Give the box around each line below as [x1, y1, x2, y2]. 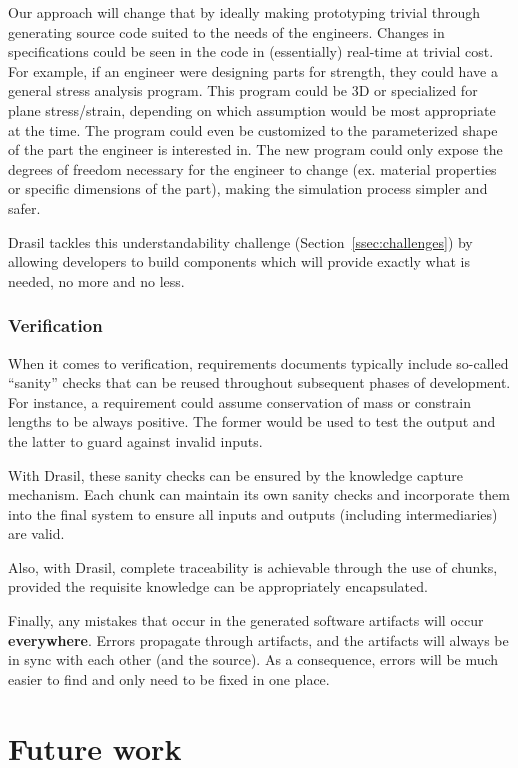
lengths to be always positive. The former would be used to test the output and [8, 411, 496, 432]
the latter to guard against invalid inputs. [8, 430, 263, 451]
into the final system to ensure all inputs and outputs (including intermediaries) [8, 503, 498, 524]
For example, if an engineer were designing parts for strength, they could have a [8, 60, 498, 81]
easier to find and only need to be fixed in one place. [8, 668, 330, 689]
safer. [8, 197, 41, 218]
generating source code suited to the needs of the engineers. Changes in [8, 21, 445, 42]
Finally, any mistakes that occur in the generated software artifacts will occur [8, 610, 484, 631]
